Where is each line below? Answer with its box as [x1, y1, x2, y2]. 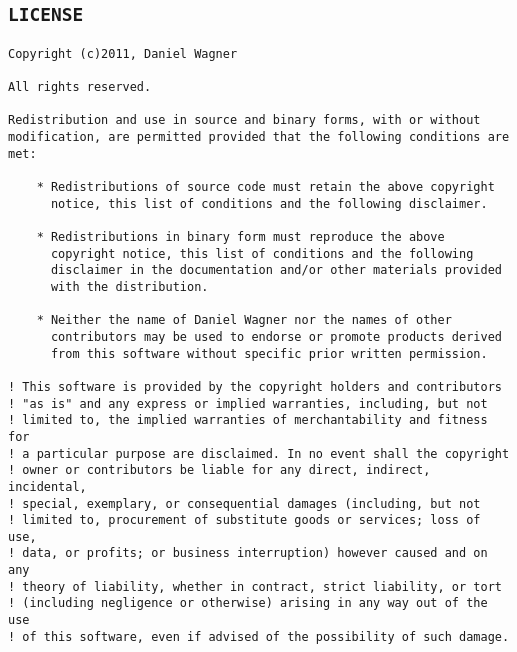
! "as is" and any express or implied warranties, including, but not [8, 396, 488, 411]
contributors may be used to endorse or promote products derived [50, 329, 502, 344]
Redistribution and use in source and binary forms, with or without [8, 113, 481, 128]
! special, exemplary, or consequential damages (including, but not [8, 496, 481, 511]
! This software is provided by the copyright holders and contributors [8, 379, 502, 394]
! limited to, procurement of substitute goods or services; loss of [8, 513, 481, 528]
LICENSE [8, 4, 84, 26]
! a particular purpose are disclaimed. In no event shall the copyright [8, 446, 510, 461]
